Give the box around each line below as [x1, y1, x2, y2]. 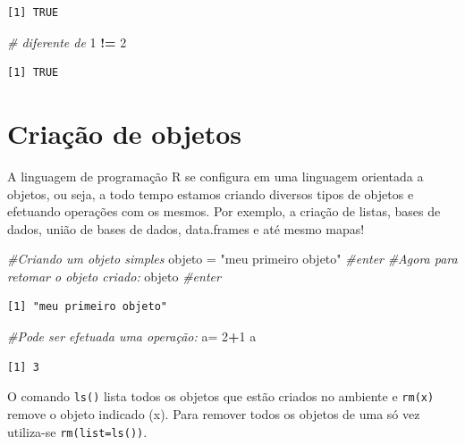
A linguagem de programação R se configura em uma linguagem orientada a [7, 166, 424, 185]
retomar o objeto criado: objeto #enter [7, 266, 221, 285]
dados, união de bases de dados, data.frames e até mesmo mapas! [7, 219, 365, 238]
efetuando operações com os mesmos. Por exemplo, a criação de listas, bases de [7, 202, 441, 221]
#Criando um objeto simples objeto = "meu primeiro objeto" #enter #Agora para [7, 249, 458, 268]
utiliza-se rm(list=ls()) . [7, 422, 148, 441]
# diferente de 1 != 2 [7, 32, 127, 51]
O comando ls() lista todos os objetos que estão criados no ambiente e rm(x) [7, 387, 435, 406]
